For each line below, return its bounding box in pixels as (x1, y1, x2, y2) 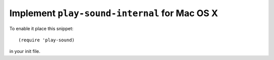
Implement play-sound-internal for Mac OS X (9, 8, 218, 19)
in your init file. (9, 48, 41, 54)
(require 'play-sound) (18, 37, 75, 43)
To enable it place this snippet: (9, 25, 74, 31)
